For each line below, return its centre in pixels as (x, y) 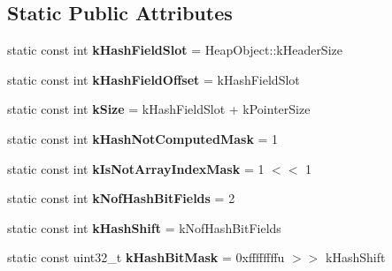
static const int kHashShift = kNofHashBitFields (144, 227)
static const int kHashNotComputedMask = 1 (143, 138)
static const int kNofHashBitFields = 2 (121, 198)
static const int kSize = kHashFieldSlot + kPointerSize (159, 109)
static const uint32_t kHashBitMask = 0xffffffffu (146, 257)
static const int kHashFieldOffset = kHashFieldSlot (154, 79)
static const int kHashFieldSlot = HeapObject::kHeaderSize (175, 50)
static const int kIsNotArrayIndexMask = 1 (136, 168)
